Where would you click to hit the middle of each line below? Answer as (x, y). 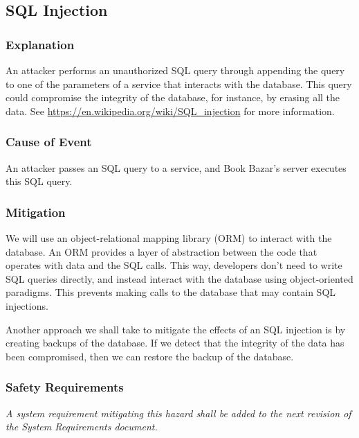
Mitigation (36, 212)
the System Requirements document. (82, 427)
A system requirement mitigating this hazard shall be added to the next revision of (178, 413)
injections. (27, 305)
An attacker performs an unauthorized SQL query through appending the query (175, 70)
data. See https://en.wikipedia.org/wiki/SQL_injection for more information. (170, 111)
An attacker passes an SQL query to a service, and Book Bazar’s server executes (176, 167)
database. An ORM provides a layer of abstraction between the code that (162, 251)
